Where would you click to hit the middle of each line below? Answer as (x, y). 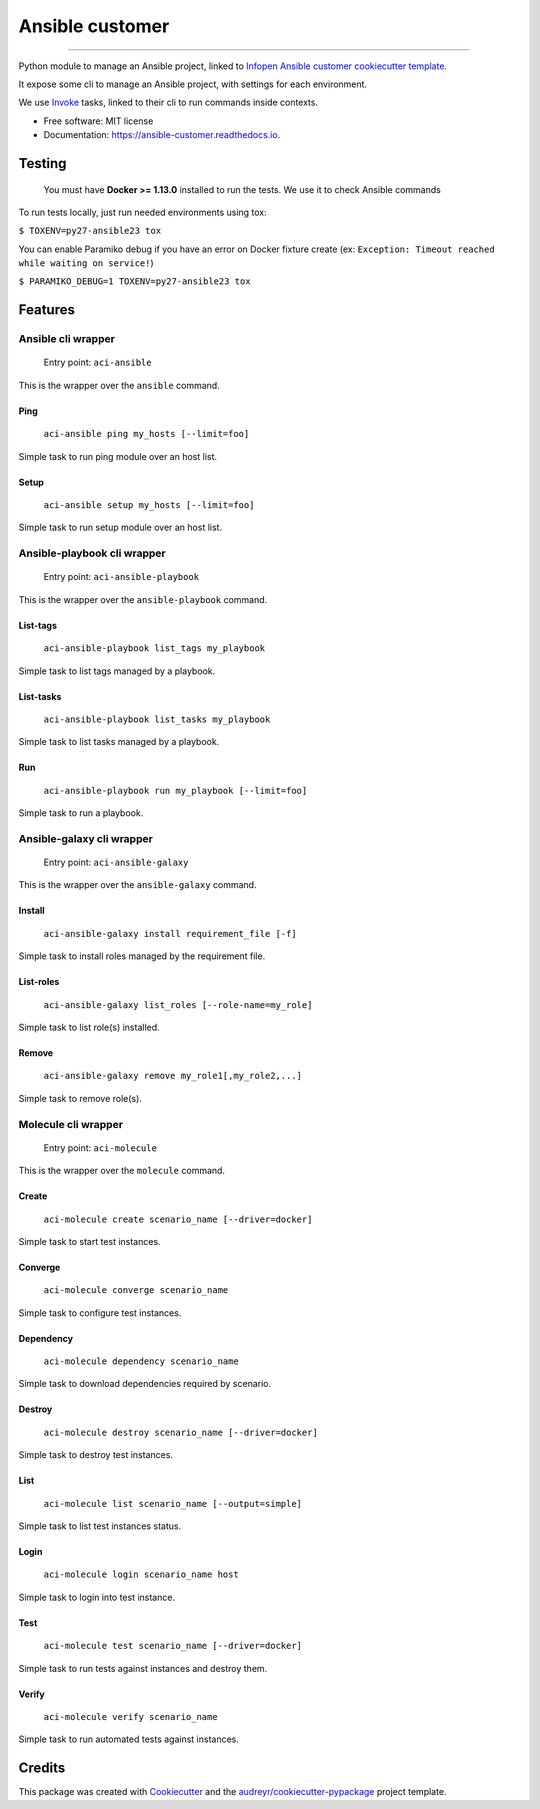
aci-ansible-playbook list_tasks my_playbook (157, 719)
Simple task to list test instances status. (100, 1526)
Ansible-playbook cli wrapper (92, 553)
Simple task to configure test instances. (100, 1312)
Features (46, 310)
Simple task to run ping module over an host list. (118, 456)
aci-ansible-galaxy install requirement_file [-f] (170, 933)
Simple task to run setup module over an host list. (120, 527)
